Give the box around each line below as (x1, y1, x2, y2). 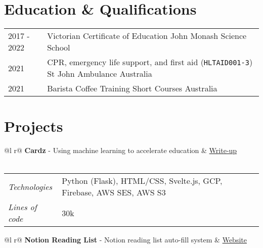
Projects (4, 116, 63, 136)
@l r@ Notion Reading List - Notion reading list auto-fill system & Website (4, 234, 247, 245)
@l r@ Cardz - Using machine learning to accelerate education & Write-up (4, 145, 237, 156)
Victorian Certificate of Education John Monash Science (47, 30, 247, 42)
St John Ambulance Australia (47, 68, 152, 80)
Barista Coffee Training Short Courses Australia (47, 82, 217, 94)
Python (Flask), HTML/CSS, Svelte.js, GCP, (62, 175, 223, 187)
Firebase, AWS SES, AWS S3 (62, 186, 166, 199)
